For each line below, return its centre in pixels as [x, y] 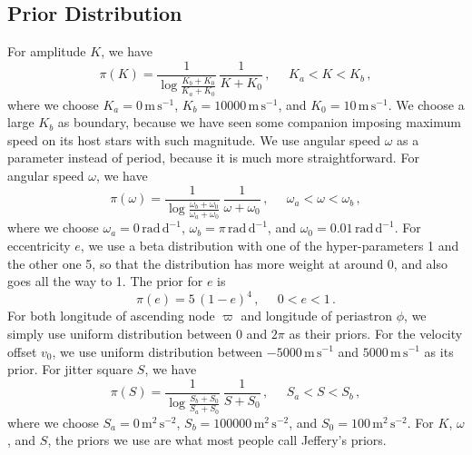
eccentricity [39, 246]
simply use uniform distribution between [120, 333]
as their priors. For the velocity [376, 333]
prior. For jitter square [70, 369]
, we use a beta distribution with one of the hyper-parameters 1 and [270, 246]
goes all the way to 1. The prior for [105, 281]
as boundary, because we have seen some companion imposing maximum [259, 122]
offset [22, 351]
